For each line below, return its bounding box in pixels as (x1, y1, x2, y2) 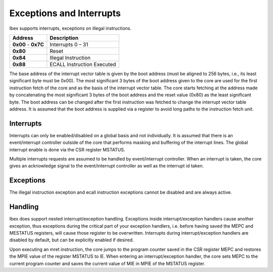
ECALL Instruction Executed (50, 61, 116, 68)
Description (50, 34, 78, 41)
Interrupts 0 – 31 (50, 41, 88, 48)
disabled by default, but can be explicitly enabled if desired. (9, 237, 134, 243)
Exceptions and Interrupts (9, 8, 121, 19)
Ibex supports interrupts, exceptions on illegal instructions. (9, 25, 131, 31)
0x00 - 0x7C (12, 41, 44, 48)
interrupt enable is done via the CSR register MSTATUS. (9, 146, 125, 152)
